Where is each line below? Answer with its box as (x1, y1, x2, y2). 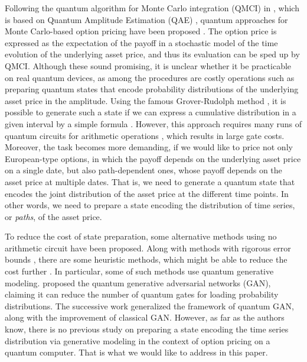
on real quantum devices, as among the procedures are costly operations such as (5, 71, 295, 83)
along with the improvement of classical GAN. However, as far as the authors (5, 311, 285, 324)
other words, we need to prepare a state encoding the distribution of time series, (5, 199, 295, 211)
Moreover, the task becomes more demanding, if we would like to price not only (5, 141, 293, 153)
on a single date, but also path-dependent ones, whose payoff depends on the (5, 164, 282, 176)
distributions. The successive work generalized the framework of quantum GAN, (5, 299, 294, 312)
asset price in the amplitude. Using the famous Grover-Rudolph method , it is (5, 94, 286, 106)
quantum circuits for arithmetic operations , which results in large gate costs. (5, 129, 285, 141)
